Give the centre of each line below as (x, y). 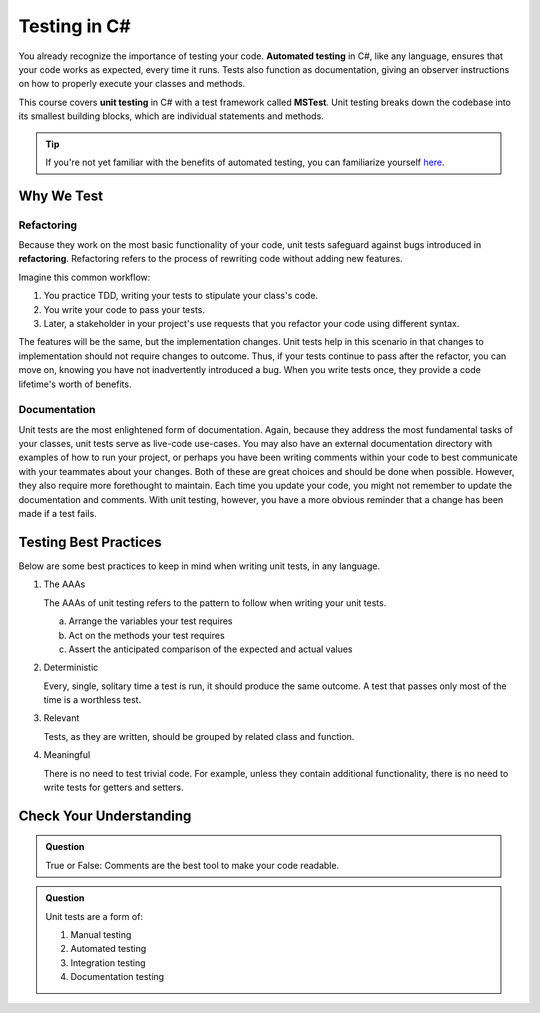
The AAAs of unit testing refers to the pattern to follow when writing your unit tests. (215, 602)
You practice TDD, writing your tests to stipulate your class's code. (181, 296)
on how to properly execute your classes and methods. (132, 84)
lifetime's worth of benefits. (75, 384)
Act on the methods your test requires (146, 635)
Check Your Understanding (105, 815)
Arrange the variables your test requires (150, 621)
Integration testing (108, 962)
